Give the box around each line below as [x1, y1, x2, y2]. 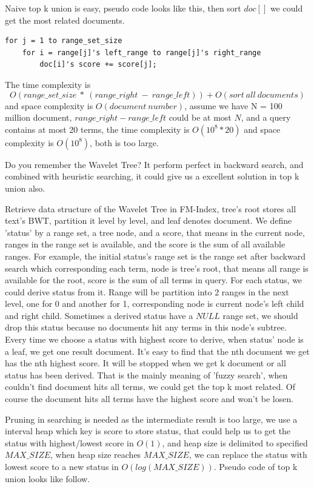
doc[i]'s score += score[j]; [39, 60, 157, 69]
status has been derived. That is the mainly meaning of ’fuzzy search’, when [5, 368, 288, 381]
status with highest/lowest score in [5, 436, 134, 449]
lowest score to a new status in [5, 460, 119, 472]
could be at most [169, 111, 232, 124]
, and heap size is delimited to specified [162, 436, 308, 449]
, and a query [241, 111, 291, 124]
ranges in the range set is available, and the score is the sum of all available [5, 238, 286, 250]
